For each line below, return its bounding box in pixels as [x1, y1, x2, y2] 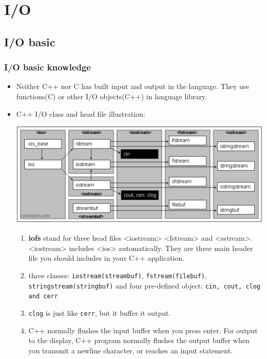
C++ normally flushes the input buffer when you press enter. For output [28, 325, 258, 335]
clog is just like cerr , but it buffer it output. [28, 307, 171, 318]
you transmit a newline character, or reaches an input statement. [28, 345, 233, 355]
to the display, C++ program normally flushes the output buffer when [28, 335, 250, 346]
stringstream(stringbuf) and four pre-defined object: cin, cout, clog [28, 280, 261, 291]
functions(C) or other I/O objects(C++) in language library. [16, 91, 207, 101]
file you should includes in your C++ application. [28, 253, 185, 263]
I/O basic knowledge [4, 61, 91, 74]
